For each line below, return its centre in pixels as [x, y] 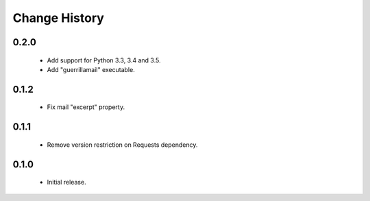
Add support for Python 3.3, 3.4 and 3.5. [104, 60]
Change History [58, 18]
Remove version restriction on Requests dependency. [122, 145]
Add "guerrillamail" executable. [91, 69]
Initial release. [66, 182]
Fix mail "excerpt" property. [86, 107]
